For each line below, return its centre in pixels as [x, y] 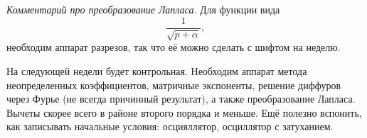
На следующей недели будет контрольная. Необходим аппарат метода [157, 71]
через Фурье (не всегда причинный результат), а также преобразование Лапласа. [181, 99]
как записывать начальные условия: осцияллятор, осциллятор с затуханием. [170, 126]
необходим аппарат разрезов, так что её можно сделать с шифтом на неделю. [174, 47]
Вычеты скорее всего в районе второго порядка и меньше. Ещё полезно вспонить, [184, 112]
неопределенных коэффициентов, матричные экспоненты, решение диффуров [174, 85]
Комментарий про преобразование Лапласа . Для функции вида [143, 9]
